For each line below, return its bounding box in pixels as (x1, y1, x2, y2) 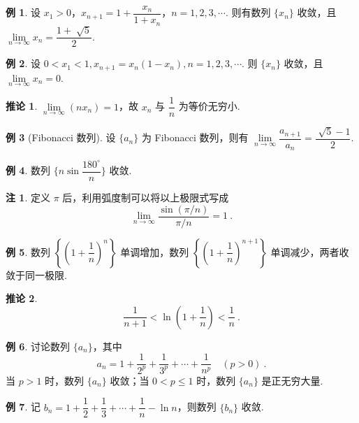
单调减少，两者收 (270, 244, 349, 259)
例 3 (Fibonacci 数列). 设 (6, 130, 116, 145)
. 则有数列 (225, 5, 271, 20)
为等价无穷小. (178, 99, 240, 113)
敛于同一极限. (6, 267, 67, 282)
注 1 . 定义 (6, 189, 50, 204)
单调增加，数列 (120, 244, 189, 259)
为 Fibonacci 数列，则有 (141, 130, 249, 145)
